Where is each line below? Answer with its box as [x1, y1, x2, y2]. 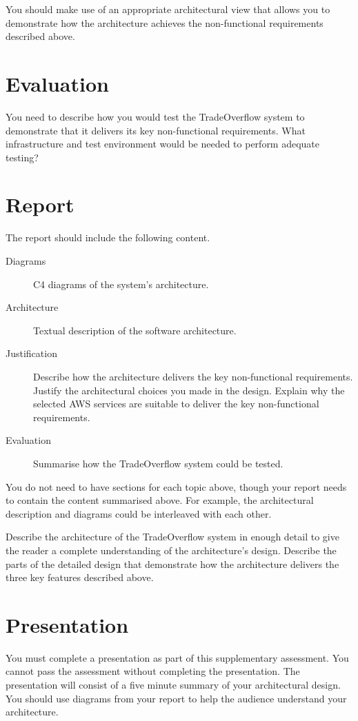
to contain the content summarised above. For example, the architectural [6, 493, 314, 507]
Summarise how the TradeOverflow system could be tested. [33, 456, 284, 470]
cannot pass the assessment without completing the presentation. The [6, 664, 300, 678]
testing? [6, 150, 39, 164]
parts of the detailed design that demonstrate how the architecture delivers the [6, 556, 339, 571]
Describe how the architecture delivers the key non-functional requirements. [33, 369, 353, 383]
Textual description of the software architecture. [33, 323, 237, 337]
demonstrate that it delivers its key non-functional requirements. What [6, 123, 306, 137]
